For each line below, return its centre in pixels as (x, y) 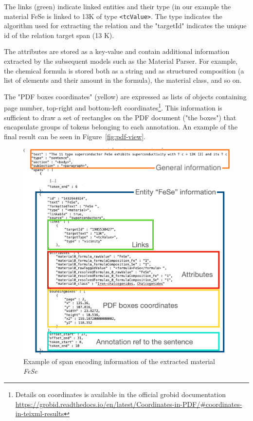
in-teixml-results (40, 413)
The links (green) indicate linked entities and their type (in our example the (117, 6)
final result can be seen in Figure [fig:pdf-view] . (75, 136)
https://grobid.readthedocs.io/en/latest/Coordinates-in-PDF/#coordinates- (129, 404)
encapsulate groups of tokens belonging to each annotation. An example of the (121, 127)
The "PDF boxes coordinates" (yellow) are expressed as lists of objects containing (125, 96)
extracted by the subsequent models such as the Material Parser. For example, (121, 61)
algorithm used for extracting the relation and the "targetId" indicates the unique (125, 26)
